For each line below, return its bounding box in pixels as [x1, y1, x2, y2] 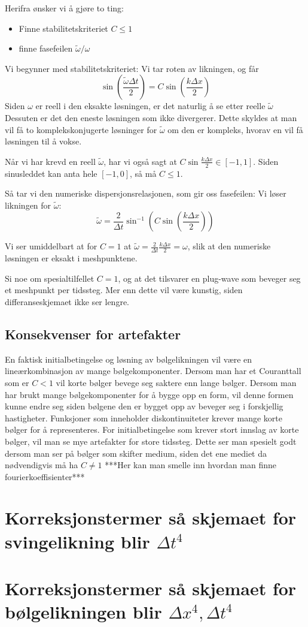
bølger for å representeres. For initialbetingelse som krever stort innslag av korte [5, 423, 299, 436]
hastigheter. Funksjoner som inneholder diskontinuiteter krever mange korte [5, 411, 282, 424]
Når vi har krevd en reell [5, 155, 96, 167]
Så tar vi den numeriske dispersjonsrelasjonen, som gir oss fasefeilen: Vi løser [5, 187, 286, 200]
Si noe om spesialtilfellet [5, 272, 94, 284]
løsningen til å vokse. [5, 135, 82, 147]
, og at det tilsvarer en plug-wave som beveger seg [118, 272, 301, 284]
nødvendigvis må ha [5, 459, 78, 471]
